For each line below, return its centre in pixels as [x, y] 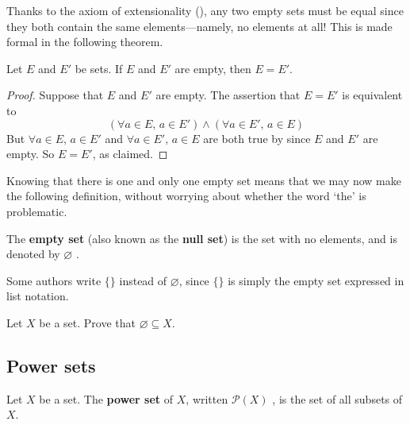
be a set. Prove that [87, 322]
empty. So [31, 154]
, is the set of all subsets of [337, 398]
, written [207, 398]
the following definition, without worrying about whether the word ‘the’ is [186, 196]
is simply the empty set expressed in [316, 280]
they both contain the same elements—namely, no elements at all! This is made [199, 26]
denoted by [33, 254]
